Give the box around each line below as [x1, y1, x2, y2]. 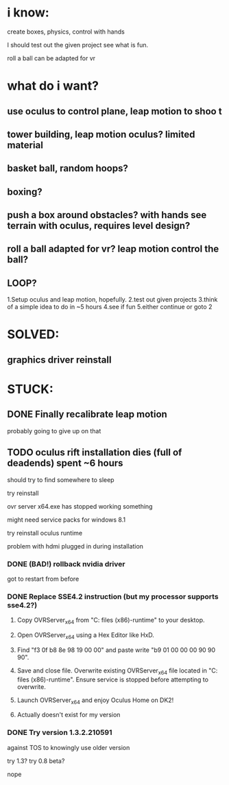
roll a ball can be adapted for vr [7, 53, 96, 62]
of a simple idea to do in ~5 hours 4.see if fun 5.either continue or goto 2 [7, 303, 213, 311]
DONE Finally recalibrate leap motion [7, 409, 168, 420]
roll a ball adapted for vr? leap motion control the [7, 243, 219, 255]
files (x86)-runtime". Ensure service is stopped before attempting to [16, 675, 209, 684]
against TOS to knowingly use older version [7, 743, 130, 751]
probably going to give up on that [7, 426, 101, 435]
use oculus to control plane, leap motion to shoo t [7, 105, 222, 117]
